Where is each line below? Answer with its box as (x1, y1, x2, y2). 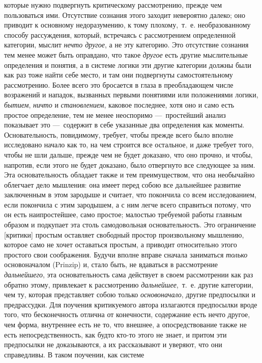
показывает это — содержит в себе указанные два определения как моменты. (4, 119, 245, 130)
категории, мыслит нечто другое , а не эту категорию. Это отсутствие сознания (4, 39, 249, 50)
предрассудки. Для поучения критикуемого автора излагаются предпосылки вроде (4, 299, 257, 309)
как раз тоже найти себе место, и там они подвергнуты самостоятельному (4, 69, 233, 80)
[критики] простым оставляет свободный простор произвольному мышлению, (4, 229, 244, 240)
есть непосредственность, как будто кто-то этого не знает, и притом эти (4, 329, 227, 340)
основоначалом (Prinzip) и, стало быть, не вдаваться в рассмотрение (4, 259, 218, 270)
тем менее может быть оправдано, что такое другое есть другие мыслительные (4, 49, 248, 60)
